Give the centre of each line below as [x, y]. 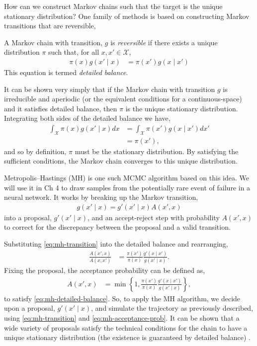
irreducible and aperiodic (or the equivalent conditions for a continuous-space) [123, 99]
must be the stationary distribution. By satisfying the [157, 151]
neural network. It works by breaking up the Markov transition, [101, 197]
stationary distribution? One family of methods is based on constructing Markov [127, 16]
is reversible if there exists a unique [164, 42]
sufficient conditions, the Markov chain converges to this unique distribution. [121, 161]
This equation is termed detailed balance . [66, 72]
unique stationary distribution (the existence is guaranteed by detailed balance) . [127, 337]
